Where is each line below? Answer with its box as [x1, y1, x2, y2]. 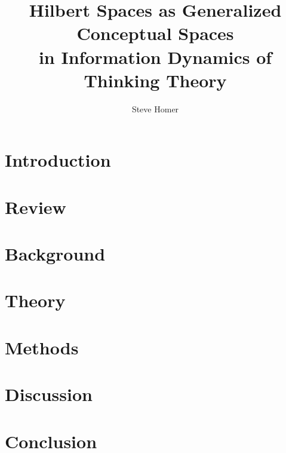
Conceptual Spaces [76, 21, 234, 45]
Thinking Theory [84, 68, 227, 92]
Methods [5, 335, 79, 359]
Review [5, 194, 66, 219]
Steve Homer [131, 102, 179, 115]
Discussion [5, 382, 93, 406]
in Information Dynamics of [38, 44, 272, 69]
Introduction [5, 148, 111, 172]
